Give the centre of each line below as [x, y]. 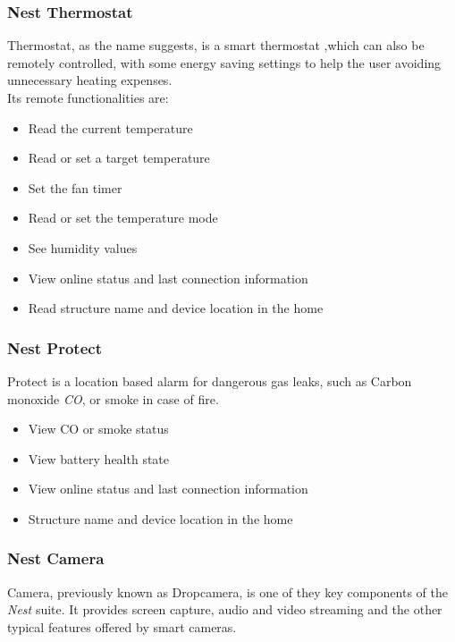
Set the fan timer [75, 187]
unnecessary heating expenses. [90, 80]
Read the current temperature [110, 127]
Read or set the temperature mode [123, 218]
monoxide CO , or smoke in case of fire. [113, 398]
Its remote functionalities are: [88, 97]
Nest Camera [56, 558]
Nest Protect [55, 347]
